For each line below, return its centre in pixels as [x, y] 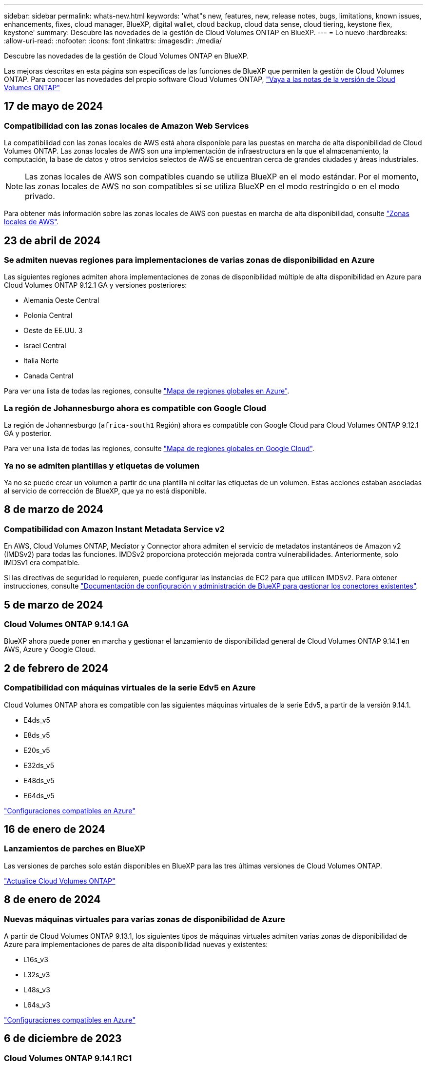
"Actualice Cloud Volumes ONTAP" [60, 881]
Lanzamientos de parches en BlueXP [75, 849]
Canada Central [49, 376]
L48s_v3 [37, 990]
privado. [40, 196]
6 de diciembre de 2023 [63, 1039]
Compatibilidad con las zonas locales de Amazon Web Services [126, 126]
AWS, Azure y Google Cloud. [50, 650]
